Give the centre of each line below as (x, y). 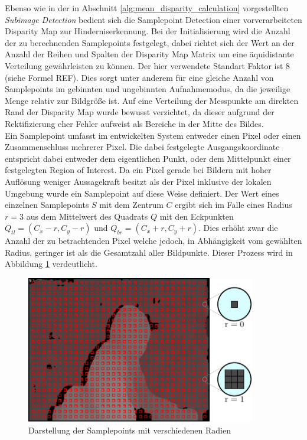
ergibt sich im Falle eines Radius (233, 205)
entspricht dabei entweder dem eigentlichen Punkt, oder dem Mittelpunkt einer (148, 158)
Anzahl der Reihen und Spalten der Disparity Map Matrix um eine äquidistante (149, 54)
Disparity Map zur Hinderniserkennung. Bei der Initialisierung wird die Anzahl (148, 31)
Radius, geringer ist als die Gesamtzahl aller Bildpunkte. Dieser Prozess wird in (149, 252)
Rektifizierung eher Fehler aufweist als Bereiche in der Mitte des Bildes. (134, 123)
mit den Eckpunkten (197, 216)
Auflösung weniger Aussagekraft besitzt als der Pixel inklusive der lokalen (138, 181)
